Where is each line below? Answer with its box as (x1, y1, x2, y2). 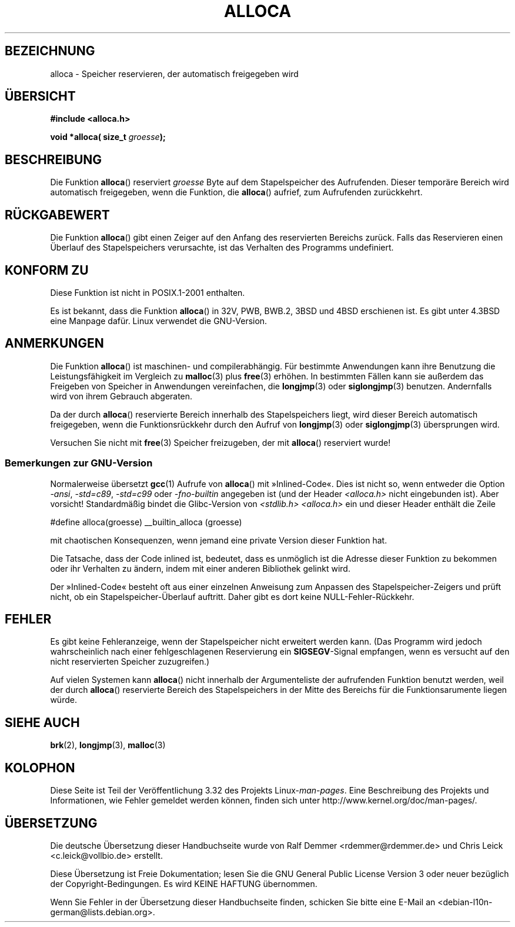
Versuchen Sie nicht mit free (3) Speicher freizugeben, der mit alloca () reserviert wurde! (50, 437, 391, 448)
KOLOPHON (5, 760, 75, 775)
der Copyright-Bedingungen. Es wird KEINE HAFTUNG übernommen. (50, 878, 317, 889)
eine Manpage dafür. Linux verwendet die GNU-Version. (50, 315, 267, 326)
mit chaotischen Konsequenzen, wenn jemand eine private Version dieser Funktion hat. (50, 535, 387, 545)
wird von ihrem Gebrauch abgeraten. (50, 391, 193, 401)
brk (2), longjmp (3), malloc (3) (50, 740, 166, 751)
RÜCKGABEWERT (5, 207, 110, 222)
